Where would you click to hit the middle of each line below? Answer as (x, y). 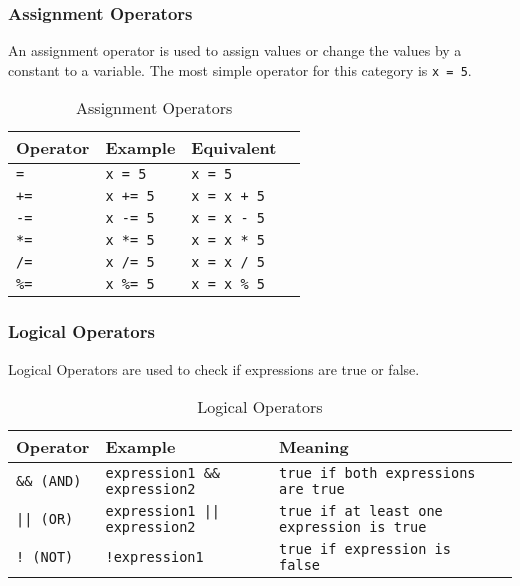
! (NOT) (45, 557)
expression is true (353, 527)
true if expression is (365, 549)
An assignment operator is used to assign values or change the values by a (235, 50)
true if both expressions (377, 473)
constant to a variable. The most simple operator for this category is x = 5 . (240, 69)
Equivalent (234, 148)
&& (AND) (49, 481)
